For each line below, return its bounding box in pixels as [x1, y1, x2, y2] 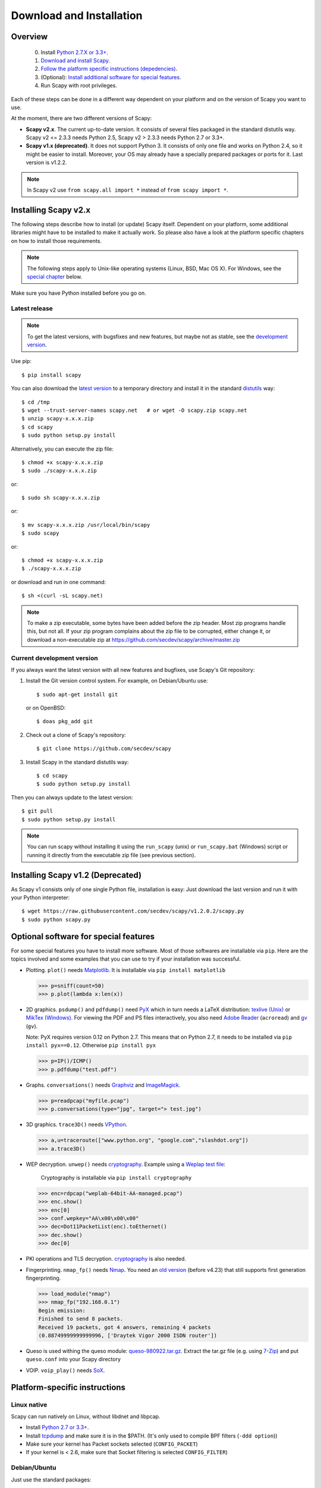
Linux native [11, 1401, 48, 1409]
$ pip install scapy [21, 371, 81, 378]
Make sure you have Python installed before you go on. [11, 289, 146, 297]
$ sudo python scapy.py [21, 916, 91, 923]
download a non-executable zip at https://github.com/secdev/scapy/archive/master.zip [27, 636, 240, 643]
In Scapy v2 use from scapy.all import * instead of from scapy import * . [27, 186, 228, 193]
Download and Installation [11, 9, 143, 22]
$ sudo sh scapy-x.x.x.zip [21, 495, 100, 501]
